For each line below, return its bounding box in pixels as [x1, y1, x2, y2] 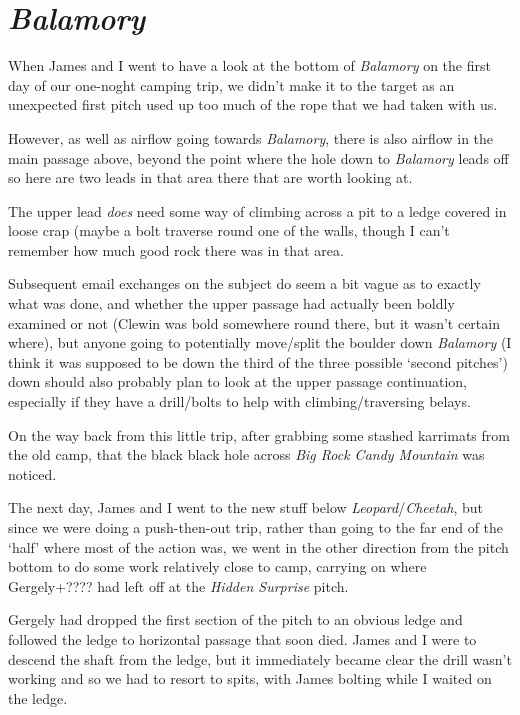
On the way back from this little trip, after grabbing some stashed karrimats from [8, 424, 510, 445]
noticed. [8, 463, 57, 484]
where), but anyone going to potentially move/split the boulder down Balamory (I [8, 332, 512, 353]
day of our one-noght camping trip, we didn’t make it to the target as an [8, 74, 455, 95]
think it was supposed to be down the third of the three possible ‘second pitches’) [8, 351, 508, 372]
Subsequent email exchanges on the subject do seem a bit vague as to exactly [8, 273, 481, 294]
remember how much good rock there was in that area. [8, 239, 344, 260]
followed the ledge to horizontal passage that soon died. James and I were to [8, 628, 477, 649]
